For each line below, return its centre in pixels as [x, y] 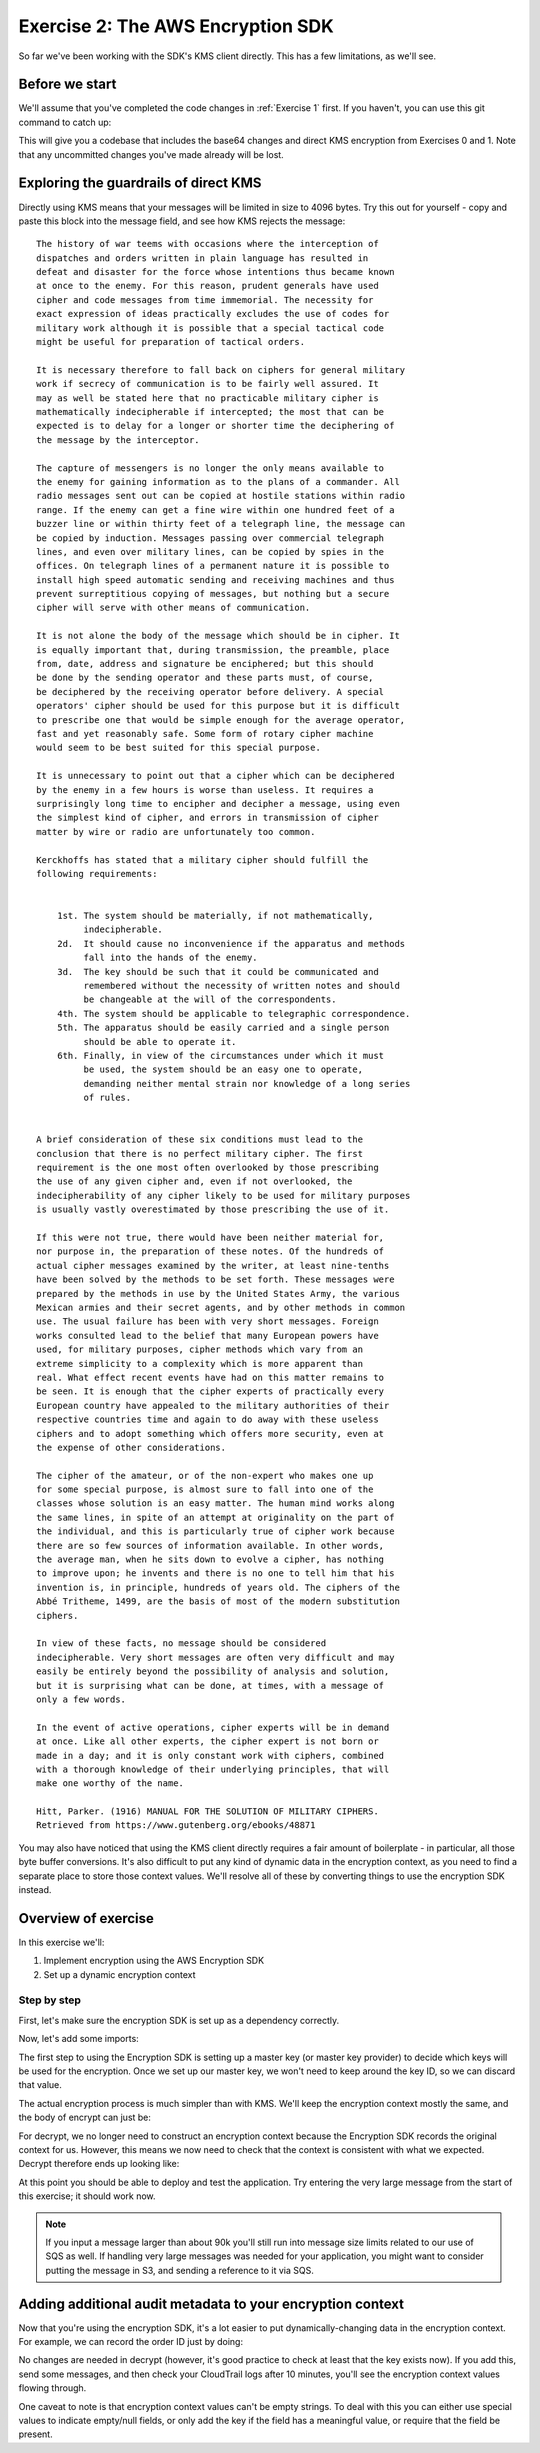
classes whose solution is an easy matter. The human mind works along [215, 1503]
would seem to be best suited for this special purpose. [179, 748]
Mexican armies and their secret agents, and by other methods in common [221, 1307]
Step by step [50, 2000]
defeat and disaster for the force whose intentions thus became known [215, 272]
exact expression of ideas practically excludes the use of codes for [213, 314]
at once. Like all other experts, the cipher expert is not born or [207, 1741]
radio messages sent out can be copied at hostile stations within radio [221, 496]
